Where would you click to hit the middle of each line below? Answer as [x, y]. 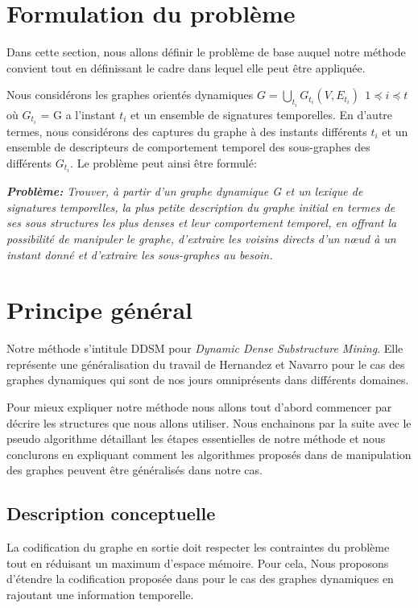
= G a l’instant [78, 114]
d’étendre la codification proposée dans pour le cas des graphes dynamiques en [200, 579]
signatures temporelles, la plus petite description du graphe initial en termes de [201, 207]
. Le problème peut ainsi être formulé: [163, 163]
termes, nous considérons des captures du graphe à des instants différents [187, 131]
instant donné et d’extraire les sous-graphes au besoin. [140, 254]
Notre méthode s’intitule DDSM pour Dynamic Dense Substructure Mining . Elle [205, 348]
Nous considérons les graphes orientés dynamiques [130, 95]
